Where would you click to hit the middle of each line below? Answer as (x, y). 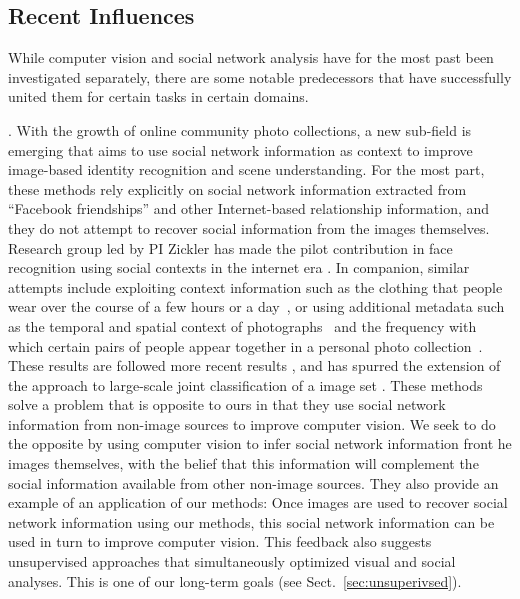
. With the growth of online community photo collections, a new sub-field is (240, 129)
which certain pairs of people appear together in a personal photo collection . (245, 345)
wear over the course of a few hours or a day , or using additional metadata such (256, 306)
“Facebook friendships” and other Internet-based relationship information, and (249, 208)
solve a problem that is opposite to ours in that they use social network (227, 404)
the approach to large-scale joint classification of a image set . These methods (245, 384)
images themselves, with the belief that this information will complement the (243, 463)
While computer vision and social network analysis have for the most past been (251, 57)
